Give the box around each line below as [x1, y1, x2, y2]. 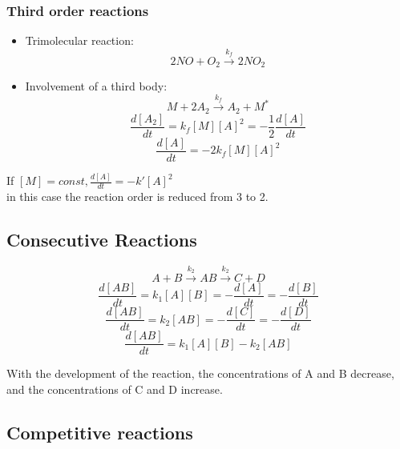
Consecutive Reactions [6, 227, 197, 251]
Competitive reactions [6, 419, 193, 444]
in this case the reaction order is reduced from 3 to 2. [6, 187, 269, 204]
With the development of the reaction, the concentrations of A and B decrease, [6, 365, 394, 382]
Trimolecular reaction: [25, 32, 134, 49]
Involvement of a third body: [25, 78, 168, 94]
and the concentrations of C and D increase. [6, 380, 223, 397]
